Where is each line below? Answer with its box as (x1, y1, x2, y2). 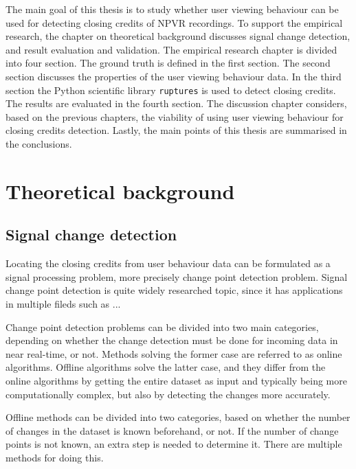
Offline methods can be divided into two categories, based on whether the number (5, 410, 351, 424)
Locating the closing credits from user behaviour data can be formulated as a (5, 256, 331, 271)
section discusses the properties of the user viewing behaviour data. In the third (5, 69, 342, 83)
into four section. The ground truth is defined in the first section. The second (5, 56, 331, 70)
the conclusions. (5, 137, 72, 150)
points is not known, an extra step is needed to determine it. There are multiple (5, 437, 342, 451)
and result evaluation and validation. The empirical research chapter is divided (5, 42, 337, 56)
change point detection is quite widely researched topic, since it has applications (5, 283, 343, 297)
